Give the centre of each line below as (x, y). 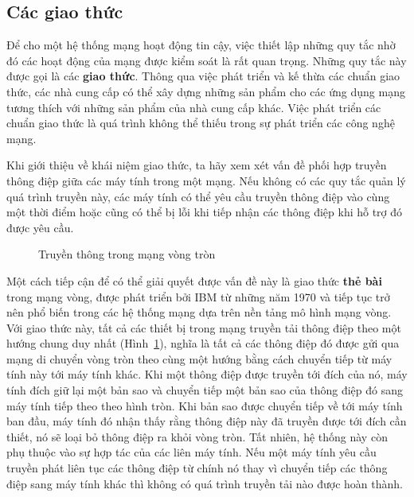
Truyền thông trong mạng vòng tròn (127, 254)
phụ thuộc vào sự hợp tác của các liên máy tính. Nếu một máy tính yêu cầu (191, 452)
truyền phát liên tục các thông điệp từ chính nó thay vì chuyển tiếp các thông (197, 468)
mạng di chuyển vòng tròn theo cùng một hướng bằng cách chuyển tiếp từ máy (199, 358)
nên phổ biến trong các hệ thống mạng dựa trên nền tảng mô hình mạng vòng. (199, 312)
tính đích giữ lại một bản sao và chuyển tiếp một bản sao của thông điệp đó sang (205, 390)
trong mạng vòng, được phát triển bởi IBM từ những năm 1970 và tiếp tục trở (198, 296)
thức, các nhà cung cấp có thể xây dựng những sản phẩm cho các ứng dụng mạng (206, 91)
